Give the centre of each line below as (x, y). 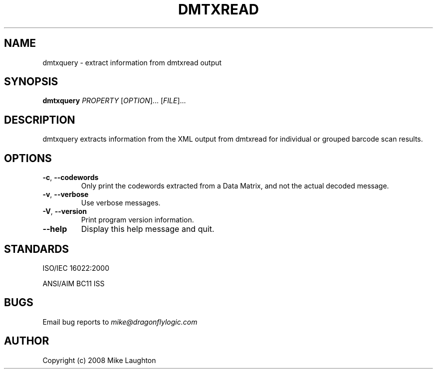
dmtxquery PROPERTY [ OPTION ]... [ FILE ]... (114, 101)
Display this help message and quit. (148, 229)
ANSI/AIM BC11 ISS (74, 283)
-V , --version (65, 211)
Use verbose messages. (121, 203)
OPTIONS (28, 158)
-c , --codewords (71, 178)
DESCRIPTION (40, 120)
